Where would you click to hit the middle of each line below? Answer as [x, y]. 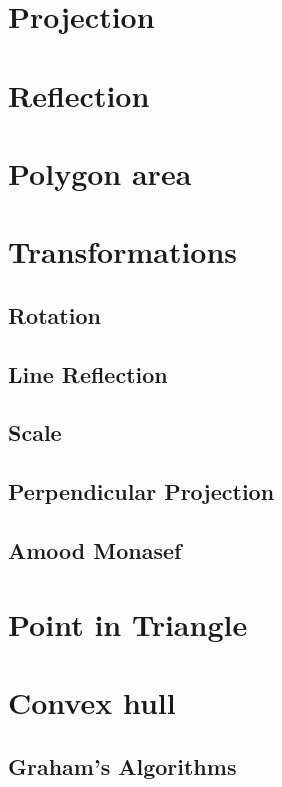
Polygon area [100, 172]
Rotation [54, 314]
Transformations [123, 251]
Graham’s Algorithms [122, 765]
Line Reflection [88, 373]
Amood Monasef [95, 550]
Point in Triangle [128, 623]
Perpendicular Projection [141, 491]
